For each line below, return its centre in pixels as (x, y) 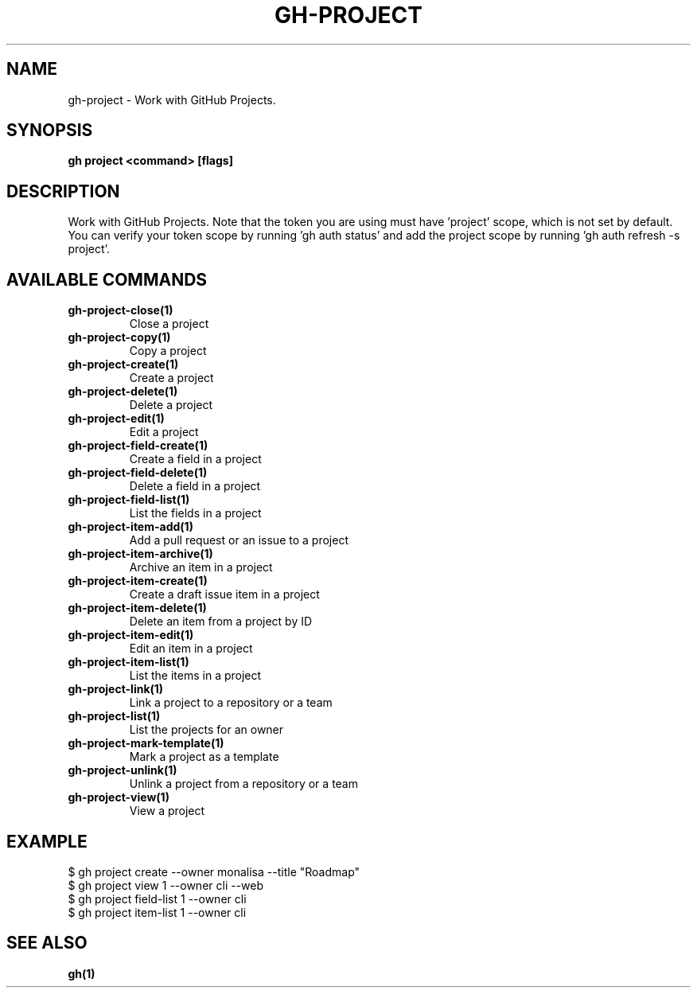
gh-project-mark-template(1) (146, 743)
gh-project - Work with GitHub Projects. (172, 99)
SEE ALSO (47, 943)
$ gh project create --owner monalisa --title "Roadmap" (214, 871)
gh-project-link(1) (116, 689)
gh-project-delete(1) (123, 392)
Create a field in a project (195, 459)
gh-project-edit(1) (116, 419)
